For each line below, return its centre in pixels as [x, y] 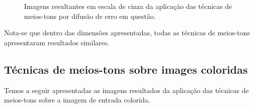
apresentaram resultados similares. [57, 42]
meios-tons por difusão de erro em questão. [90, 16]
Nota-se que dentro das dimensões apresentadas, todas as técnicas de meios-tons [127, 33]
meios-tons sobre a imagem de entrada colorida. [77, 100]
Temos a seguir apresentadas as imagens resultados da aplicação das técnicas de [126, 90]
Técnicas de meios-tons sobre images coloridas [126, 69]
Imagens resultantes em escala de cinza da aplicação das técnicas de [128, 6]
